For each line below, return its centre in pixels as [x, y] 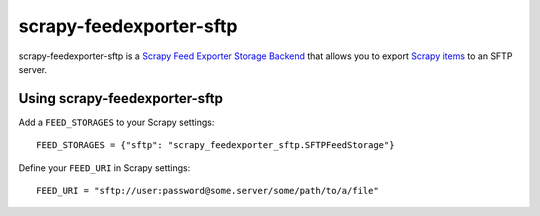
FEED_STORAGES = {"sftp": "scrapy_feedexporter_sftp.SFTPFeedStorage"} [215, 145]
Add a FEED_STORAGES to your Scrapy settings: [116, 122]
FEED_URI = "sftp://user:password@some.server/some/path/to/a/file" [207, 191]
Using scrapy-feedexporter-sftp [121, 98]
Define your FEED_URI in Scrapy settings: [104, 167]
